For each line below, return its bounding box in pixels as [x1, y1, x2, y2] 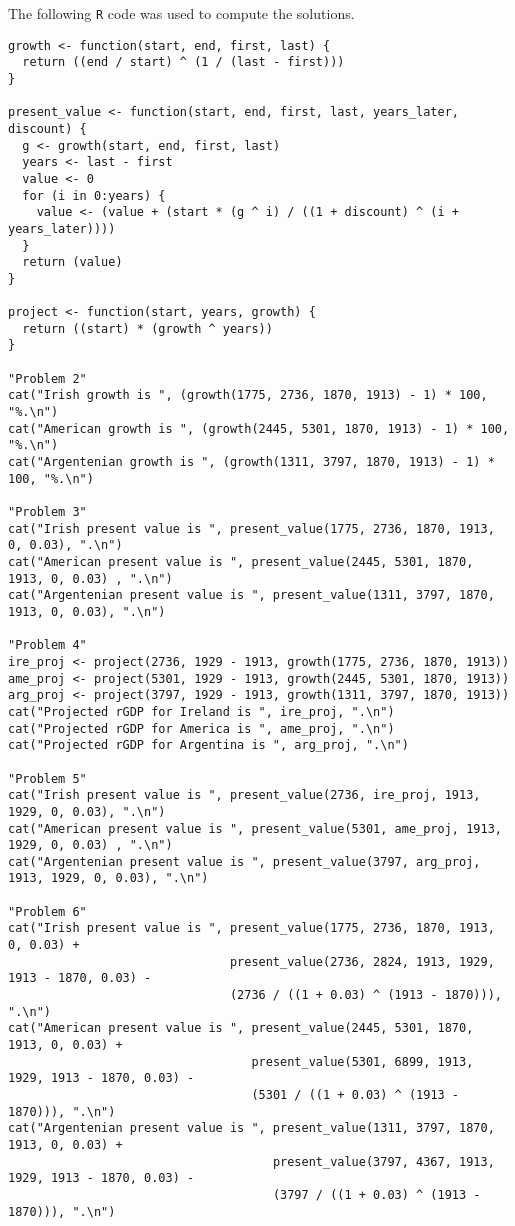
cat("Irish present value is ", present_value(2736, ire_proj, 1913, [8, 788, 481, 803]
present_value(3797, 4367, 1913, [272, 1154, 495, 1169]
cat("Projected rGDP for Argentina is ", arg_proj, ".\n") [8, 738, 409, 753]
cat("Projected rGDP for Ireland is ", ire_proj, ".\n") [8, 704, 395, 719]
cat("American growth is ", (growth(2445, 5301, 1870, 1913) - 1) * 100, [8, 421, 510, 436]
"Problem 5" [8, 771, 87, 786]
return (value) [22, 255, 123, 270]
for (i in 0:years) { [22, 188, 166, 203]
